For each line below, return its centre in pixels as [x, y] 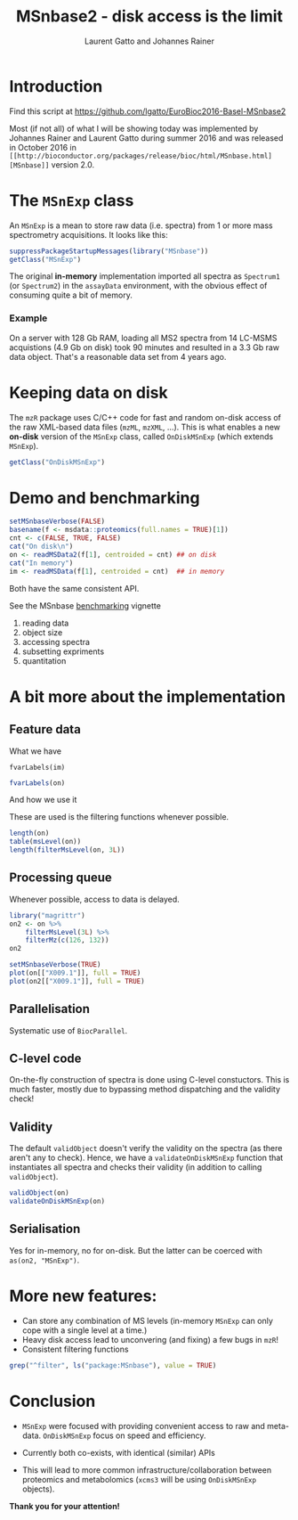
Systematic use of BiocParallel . [68, 1030]
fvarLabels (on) [37, 783]
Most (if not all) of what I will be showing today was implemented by [134, 128]
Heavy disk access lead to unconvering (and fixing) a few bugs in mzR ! [150, 1339]
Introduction [56, 86]
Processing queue [61, 878]
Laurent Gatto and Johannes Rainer [149, 41]
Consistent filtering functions [75, 1349]
